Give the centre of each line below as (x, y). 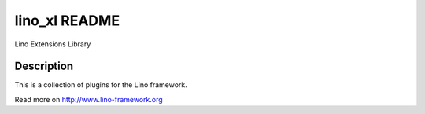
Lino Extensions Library (53, 44)
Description (44, 66)
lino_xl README (67, 20)
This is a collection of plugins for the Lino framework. (101, 85)
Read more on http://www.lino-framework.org (89, 99)
